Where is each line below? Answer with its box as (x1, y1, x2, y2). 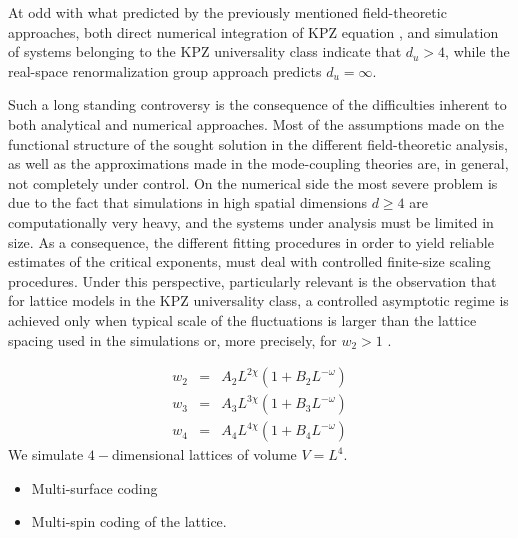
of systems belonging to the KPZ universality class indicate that (8, 41, 402, 62)
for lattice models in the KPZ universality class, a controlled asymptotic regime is (8, 290, 509, 311)
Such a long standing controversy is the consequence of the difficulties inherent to (8, 94, 507, 115)
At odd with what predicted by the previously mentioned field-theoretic (8, 2, 447, 22)
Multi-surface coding (31, 477, 158, 498)
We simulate (8, 444, 84, 465)
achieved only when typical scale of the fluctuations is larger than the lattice (8, 309, 477, 330)
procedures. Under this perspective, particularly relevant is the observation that (8, 270, 497, 291)
